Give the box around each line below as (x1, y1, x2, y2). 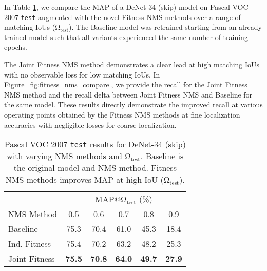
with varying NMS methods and (7, 150, 122, 162)
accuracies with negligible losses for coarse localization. (4, 119, 177, 130)
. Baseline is (140, 150, 184, 162)
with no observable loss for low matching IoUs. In (4, 69, 160, 80)
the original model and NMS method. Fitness (13, 162, 177, 174)
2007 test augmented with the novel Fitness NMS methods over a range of (4, 11, 241, 22)
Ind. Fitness (8, 238, 51, 250)
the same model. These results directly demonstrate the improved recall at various (4, 99, 263, 110)
